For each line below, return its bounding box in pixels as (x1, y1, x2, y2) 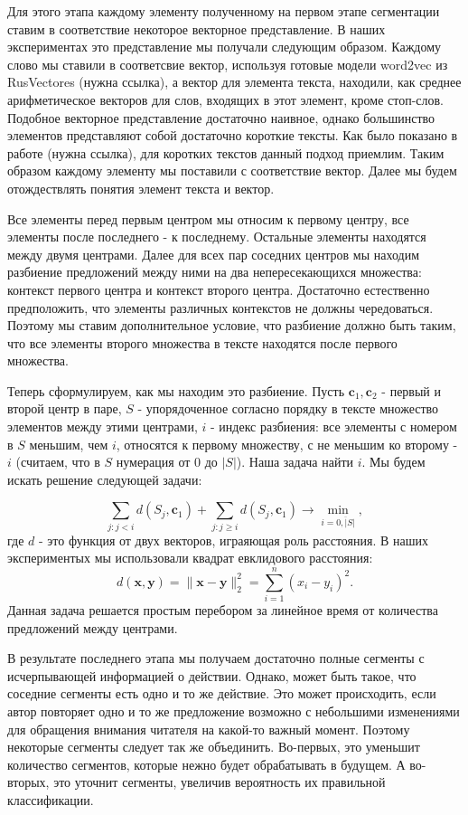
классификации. (7, 791, 94, 810)
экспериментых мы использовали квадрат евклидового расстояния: (7, 548, 373, 567)
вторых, (7, 772, 50, 791)
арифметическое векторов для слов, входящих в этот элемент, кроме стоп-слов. (7, 90, 445, 109)
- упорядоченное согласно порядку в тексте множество (137, 399, 439, 418)
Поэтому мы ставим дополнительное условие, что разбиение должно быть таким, (7, 316, 456, 335)
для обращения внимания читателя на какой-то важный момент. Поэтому (7, 719, 410, 738)
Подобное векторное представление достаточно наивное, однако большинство (7, 108, 435, 127)
